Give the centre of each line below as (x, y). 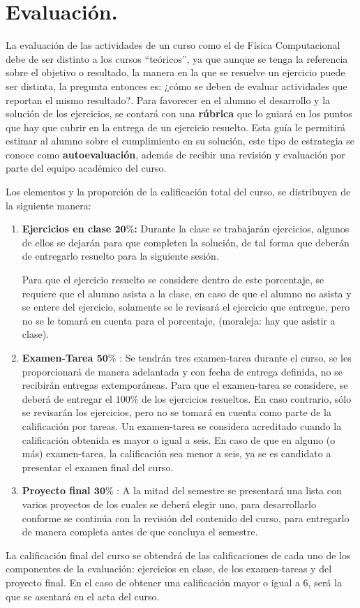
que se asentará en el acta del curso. (83, 596)
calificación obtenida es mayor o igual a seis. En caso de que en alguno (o (179, 439)
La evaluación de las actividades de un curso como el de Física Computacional (173, 45)
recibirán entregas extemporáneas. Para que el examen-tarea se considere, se (185, 385)
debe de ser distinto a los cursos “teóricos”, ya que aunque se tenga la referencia (177, 58)
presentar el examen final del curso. (98, 467)
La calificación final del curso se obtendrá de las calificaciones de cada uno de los (178, 555)
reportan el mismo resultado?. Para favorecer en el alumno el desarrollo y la (168, 99)
